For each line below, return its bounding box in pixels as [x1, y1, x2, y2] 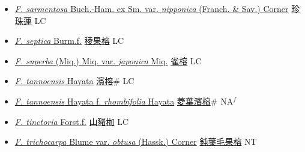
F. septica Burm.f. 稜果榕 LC [14, 34, 124, 47]
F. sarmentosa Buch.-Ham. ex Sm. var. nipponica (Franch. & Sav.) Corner [14, 2, 289, 14]
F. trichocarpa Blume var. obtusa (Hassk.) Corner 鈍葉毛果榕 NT [14, 135, 257, 148]
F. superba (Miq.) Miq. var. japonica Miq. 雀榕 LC [14, 54, 202, 67]
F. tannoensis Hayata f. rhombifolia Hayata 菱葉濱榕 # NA [14, 94, 234, 107]
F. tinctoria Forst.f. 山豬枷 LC [14, 115, 129, 127]
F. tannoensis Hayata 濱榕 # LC [14, 74, 134, 87]
